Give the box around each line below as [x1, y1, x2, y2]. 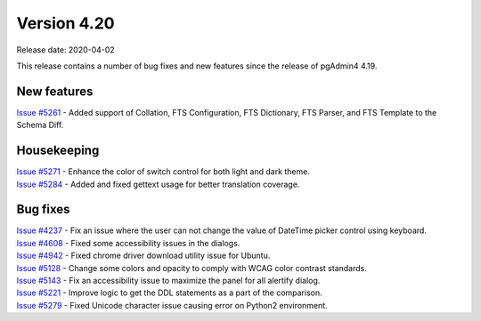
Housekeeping [16, 143, 100, 158]
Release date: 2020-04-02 [16, 44, 115, 55]
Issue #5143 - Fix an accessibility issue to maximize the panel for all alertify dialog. [16, 276, 321, 285]
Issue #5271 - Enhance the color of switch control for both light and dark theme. [16, 166, 311, 177]
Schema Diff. [16, 120, 64, 131]
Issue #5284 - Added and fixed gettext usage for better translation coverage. [16, 179, 300, 189]
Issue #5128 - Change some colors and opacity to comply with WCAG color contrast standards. [16, 262, 367, 273]
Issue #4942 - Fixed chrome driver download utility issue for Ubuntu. [16, 250, 271, 261]
